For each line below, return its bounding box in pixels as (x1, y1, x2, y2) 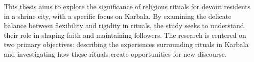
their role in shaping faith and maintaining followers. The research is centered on (4, 30, 246, 40)
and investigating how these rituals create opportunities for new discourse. (4, 48, 227, 59)
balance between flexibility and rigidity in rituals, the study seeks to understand (4, 20, 244, 31)
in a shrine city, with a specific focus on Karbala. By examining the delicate (4, 11, 231, 21)
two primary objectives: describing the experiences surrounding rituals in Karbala (4, 39, 249, 49)
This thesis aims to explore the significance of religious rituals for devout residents (4, 1, 251, 11)
